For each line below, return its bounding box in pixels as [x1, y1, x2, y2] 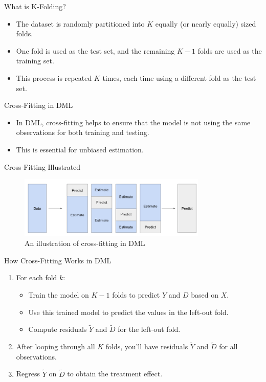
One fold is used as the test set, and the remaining [16, 45, 175, 56]
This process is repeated [16, 72, 92, 83]
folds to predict [112, 289, 160, 300]
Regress [16, 368, 40, 379]
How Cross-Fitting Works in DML [4, 255, 112, 265]
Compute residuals [28, 324, 87, 334]
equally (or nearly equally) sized [155, 18, 256, 29]
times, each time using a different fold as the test [102, 72, 256, 83]
